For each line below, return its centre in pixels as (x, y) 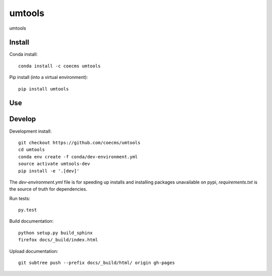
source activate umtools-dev (54, 164)
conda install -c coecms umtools (59, 66)
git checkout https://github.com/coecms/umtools (79, 143)
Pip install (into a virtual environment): (49, 77)
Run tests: (20, 198)
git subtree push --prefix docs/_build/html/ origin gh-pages (97, 263)
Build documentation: (31, 221)
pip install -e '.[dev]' (49, 171)
